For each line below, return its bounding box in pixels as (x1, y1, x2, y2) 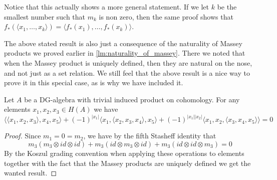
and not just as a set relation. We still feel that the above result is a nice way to (4, 67, 250, 78)
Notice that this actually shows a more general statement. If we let (4, 2, 209, 12)
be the (217, 2, 237, 12)
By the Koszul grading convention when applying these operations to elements (4, 147, 244, 158)
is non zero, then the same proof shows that (99, 11, 233, 22)
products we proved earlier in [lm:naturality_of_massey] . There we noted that (4, 48, 245, 58)
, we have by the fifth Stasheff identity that (83, 130, 216, 141)
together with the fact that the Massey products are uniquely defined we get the (4, 157, 251, 168)
